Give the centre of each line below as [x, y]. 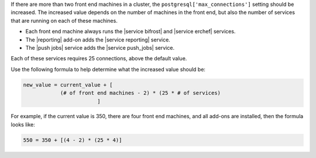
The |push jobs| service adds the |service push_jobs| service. [100, 47]
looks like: [23, 124]
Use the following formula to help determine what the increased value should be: [108, 69]
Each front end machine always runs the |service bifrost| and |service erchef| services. [130, 32]
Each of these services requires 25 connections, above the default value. [99, 59]
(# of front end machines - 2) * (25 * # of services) [140, 93]
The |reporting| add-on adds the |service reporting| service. [98, 39]
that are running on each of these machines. [64, 20]
